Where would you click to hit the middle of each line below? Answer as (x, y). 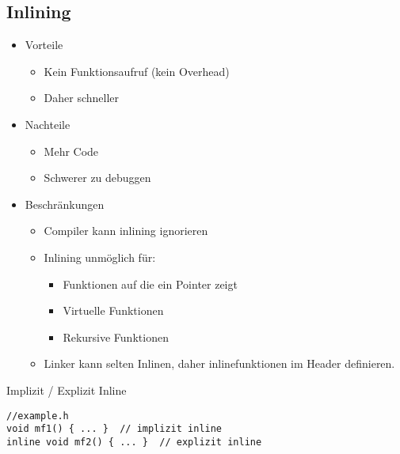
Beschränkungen (65, 204)
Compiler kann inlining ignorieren (126, 231)
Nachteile (48, 124)
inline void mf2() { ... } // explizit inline (134, 442)
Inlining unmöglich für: (100, 257)
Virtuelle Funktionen (113, 310)
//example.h (38, 416)
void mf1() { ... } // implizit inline (114, 429)
